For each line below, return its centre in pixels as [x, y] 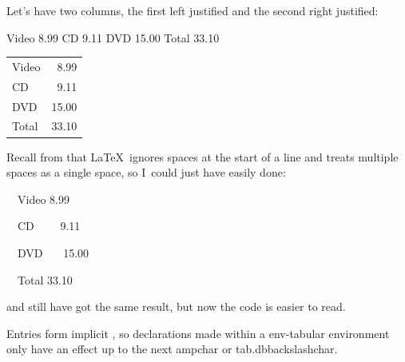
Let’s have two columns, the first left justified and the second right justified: [193, 10]
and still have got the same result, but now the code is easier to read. [176, 306]
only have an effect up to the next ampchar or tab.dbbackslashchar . [172, 349]
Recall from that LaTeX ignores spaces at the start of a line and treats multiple [202, 156]
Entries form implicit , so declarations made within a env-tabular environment [198, 333]
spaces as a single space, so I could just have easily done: [146, 172]
